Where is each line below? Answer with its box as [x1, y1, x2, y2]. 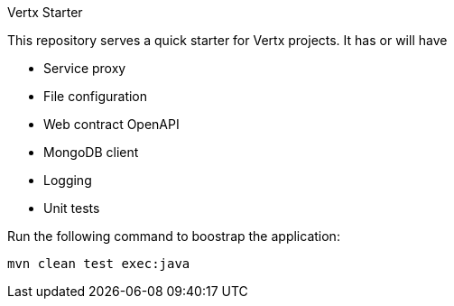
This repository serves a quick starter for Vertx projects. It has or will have [7, 32, 448, 48]
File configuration [43, 88, 148, 104]
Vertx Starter [7, 5, 83, 20]
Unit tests [43, 200, 100, 216]
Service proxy [43, 60, 126, 76]
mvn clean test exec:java [7, 256, 190, 271]
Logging [43, 172, 92, 188]
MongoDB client [43, 144, 139, 160]
